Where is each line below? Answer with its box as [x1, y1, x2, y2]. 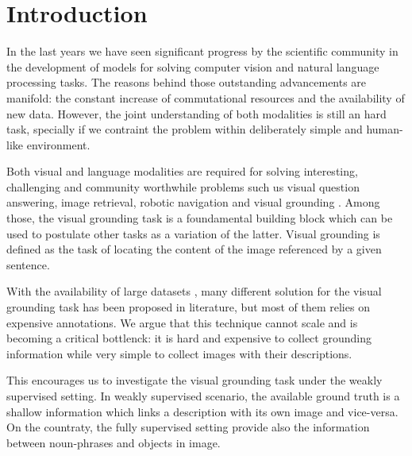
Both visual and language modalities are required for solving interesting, [6, 163, 358, 180]
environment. [26, 136, 90, 153]
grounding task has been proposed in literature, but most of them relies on [6, 299, 370, 315]
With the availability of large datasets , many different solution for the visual [6, 283, 382, 299]
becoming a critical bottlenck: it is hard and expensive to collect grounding [6, 330, 372, 346]
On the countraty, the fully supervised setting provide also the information [6, 419, 370, 435]
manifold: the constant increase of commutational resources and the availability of [6, 89, 405, 106]
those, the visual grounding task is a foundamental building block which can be [6, 210, 393, 226]
